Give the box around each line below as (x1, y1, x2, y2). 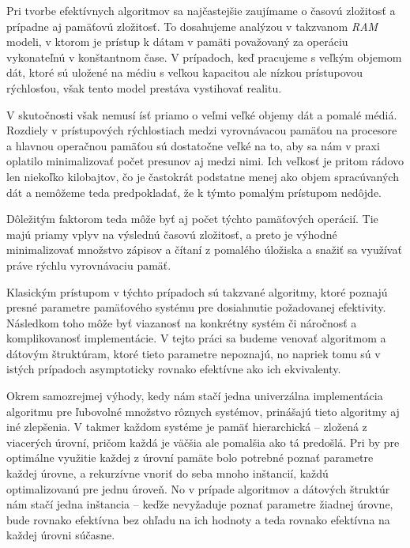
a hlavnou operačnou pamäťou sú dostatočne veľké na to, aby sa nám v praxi (6, 137, 380, 153)
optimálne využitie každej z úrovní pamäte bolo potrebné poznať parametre (6, 449, 374, 466)
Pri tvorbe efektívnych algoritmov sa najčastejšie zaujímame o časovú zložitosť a (6, 2, 396, 18)
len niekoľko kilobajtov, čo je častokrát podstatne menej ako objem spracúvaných (6, 168, 399, 184)
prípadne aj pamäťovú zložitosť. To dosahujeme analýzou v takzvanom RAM (6, 17, 378, 34)
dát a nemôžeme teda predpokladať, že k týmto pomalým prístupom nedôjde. (6, 183, 382, 200)
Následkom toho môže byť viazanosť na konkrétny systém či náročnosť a (6, 314, 357, 331)
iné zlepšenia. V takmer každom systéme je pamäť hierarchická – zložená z (6, 418, 367, 435)
